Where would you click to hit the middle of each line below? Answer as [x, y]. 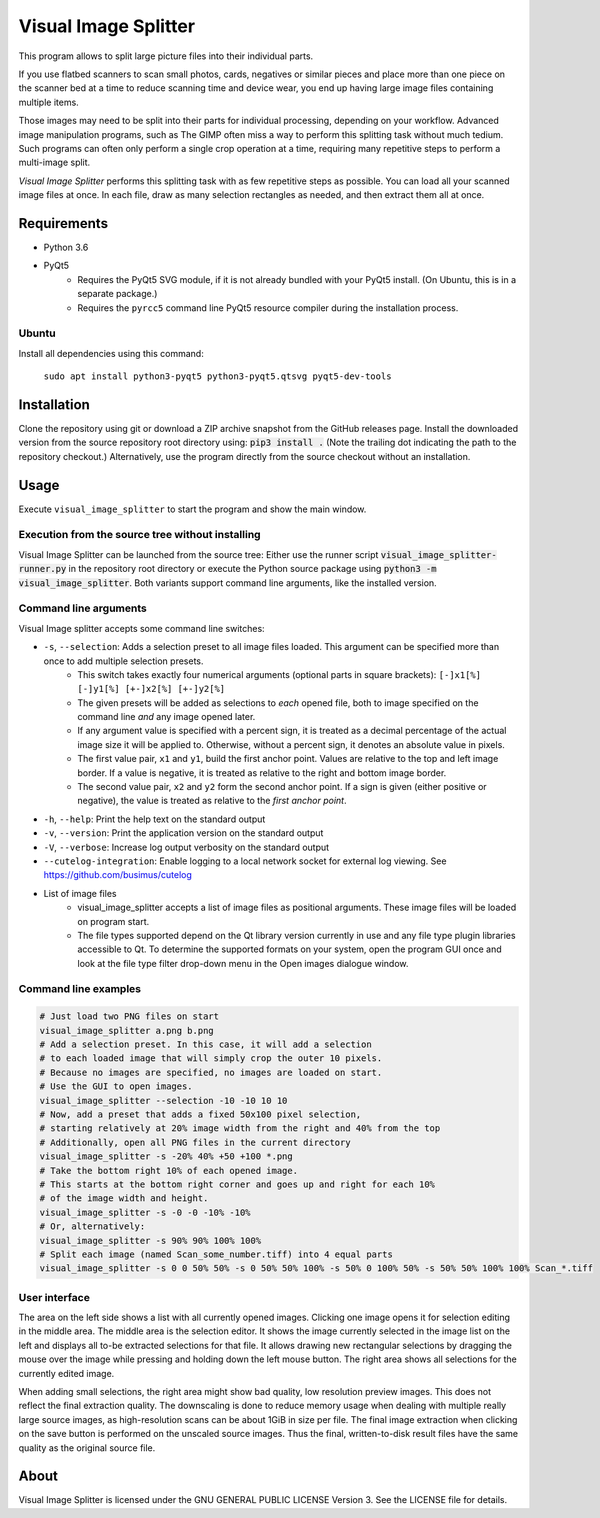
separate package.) [117, 294]
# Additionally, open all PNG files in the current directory [195, 1142]
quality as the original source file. [87, 1447]
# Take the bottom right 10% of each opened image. [169, 1170]
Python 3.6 [66, 247]
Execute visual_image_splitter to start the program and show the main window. [192, 509]
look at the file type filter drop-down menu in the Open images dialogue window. [243, 963]
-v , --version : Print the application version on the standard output [183, 833]
